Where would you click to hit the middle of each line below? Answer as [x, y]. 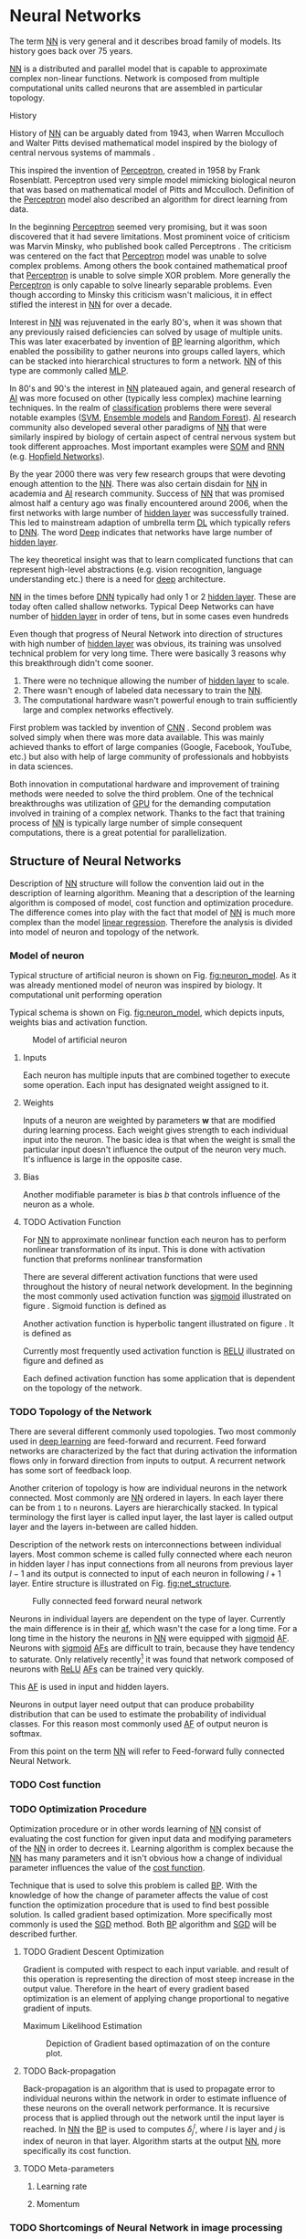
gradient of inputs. [58, 2008]
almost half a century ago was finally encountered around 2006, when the [149, 502]
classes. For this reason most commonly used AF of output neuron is [139, 1724]
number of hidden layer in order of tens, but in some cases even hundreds [149, 616]
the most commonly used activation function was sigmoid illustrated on [157, 1296]
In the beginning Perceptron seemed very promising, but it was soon [138, 227]
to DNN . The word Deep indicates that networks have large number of [141, 532]
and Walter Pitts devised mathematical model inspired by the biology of [143, 143]
